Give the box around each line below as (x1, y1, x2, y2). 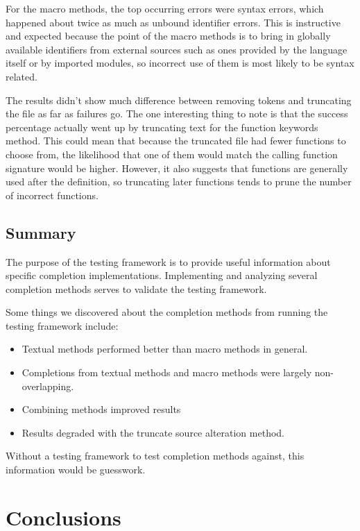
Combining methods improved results (22, 402, 181, 416)
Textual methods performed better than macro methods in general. (22, 342, 308, 356)
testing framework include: (6, 318, 119, 332)
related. (6, 69, 37, 83)
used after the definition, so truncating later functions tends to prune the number (6, 174, 352, 189)
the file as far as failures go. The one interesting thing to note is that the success (6, 106, 348, 121)
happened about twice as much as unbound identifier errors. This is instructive (6, 15, 341, 29)
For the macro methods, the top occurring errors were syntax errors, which (6, 1, 324, 15)
